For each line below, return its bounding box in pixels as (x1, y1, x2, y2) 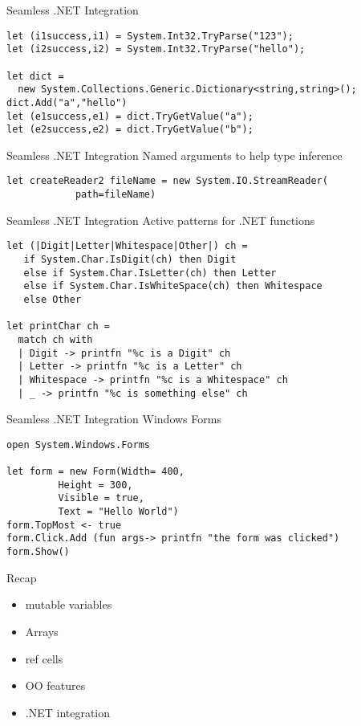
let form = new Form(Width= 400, (6, 466, 185, 478)
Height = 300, (58, 479, 133, 491)
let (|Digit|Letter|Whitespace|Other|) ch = (6, 240, 248, 252)
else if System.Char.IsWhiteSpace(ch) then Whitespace (23, 280, 322, 292)
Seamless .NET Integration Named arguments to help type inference (6, 146, 343, 163)
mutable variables (25, 596, 112, 613)
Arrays (25, 622, 59, 639)
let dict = (6, 70, 64, 82)
